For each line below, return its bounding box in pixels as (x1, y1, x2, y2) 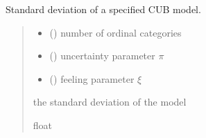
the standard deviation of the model (33, 95, 187, 109)
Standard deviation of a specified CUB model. (6, 2, 201, 16)
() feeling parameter (49, 71, 135, 86)
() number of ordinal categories (49, 25, 182, 39)
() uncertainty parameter (49, 48, 155, 63)
